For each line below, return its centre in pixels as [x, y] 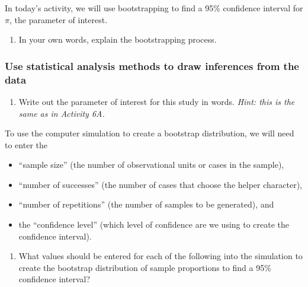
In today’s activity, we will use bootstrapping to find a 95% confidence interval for [154, 8]
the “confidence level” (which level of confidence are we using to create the [154, 224]
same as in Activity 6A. [62, 113]
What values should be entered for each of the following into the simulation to [161, 256]
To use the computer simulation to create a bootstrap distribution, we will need [150, 133]
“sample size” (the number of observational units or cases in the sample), [151, 165]
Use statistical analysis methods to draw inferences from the [152, 66]
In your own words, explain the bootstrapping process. [118, 39]
